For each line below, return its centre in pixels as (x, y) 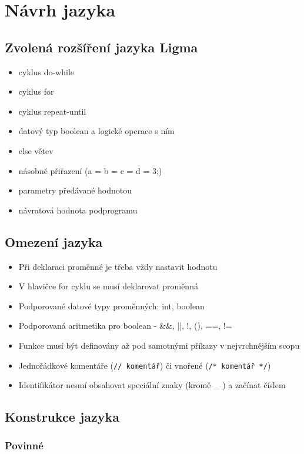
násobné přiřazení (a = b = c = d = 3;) (90, 170)
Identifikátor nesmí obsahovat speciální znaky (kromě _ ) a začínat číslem (152, 385)
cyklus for (36, 91)
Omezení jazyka (54, 241)
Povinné (24, 445)
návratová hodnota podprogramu (78, 210)
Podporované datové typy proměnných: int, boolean (111, 306)
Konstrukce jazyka (62, 417)
